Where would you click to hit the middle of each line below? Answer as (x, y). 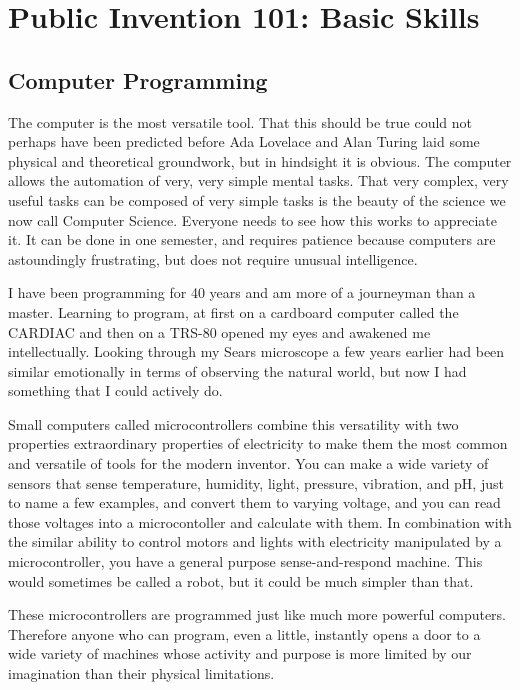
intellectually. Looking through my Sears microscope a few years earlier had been (256, 351)
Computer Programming (138, 79)
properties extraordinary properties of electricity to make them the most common (258, 443)
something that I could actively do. (115, 390)
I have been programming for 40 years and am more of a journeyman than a (242, 292)
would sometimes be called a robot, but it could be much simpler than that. (241, 580)
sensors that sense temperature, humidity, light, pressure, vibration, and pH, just (256, 482)
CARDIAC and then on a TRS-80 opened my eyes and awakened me (219, 331)
